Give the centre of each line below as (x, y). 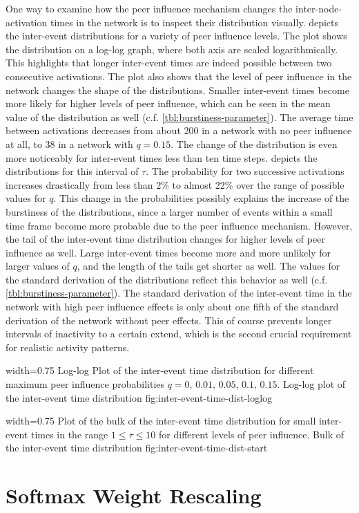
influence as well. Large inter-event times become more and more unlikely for (168, 252)
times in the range (69, 434)
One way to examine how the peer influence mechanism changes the (149, 8)
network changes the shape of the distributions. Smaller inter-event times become (177, 90)
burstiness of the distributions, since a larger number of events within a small (169, 211)
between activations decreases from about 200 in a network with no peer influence (179, 130)
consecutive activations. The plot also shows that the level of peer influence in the (179, 76)
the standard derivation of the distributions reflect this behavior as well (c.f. (167, 279)
